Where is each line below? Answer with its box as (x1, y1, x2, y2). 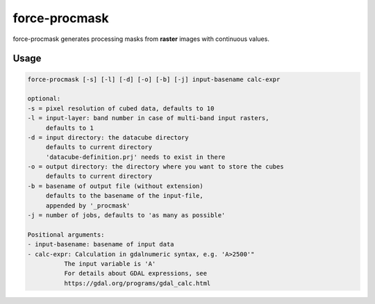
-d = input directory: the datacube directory (27, 133, 189, 142)
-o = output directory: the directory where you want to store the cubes (27, 163, 284, 171)
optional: (27, 94, 61, 103)
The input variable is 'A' (63, 260, 156, 267)
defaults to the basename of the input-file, (45, 192, 204, 200)
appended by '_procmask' (45, 201, 131, 210)
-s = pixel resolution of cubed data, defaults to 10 (27, 104, 215, 112)
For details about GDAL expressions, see (63, 269, 208, 278)
